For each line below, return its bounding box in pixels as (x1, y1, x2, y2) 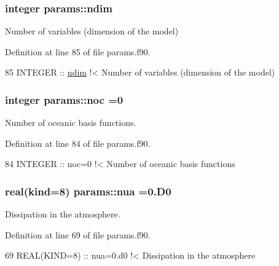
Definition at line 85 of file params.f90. (5, 45, 151, 58)
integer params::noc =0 (5, 92, 124, 107)
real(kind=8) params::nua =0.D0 (5, 183, 171, 198)
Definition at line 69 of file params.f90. (5, 228, 151, 241)
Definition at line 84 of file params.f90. (5, 136, 151, 149)
